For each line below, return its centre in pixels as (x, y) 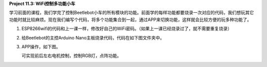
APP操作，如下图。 (41, 46)
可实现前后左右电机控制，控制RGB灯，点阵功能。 (71, 56)
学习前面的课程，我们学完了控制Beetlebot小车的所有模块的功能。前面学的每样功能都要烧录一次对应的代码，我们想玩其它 (132, 13)
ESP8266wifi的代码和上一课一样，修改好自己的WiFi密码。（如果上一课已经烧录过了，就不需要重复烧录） (127, 29)
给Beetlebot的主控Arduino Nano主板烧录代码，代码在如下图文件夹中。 (93, 37)
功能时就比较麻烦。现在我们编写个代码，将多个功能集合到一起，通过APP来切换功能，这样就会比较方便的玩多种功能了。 (130, 19)
